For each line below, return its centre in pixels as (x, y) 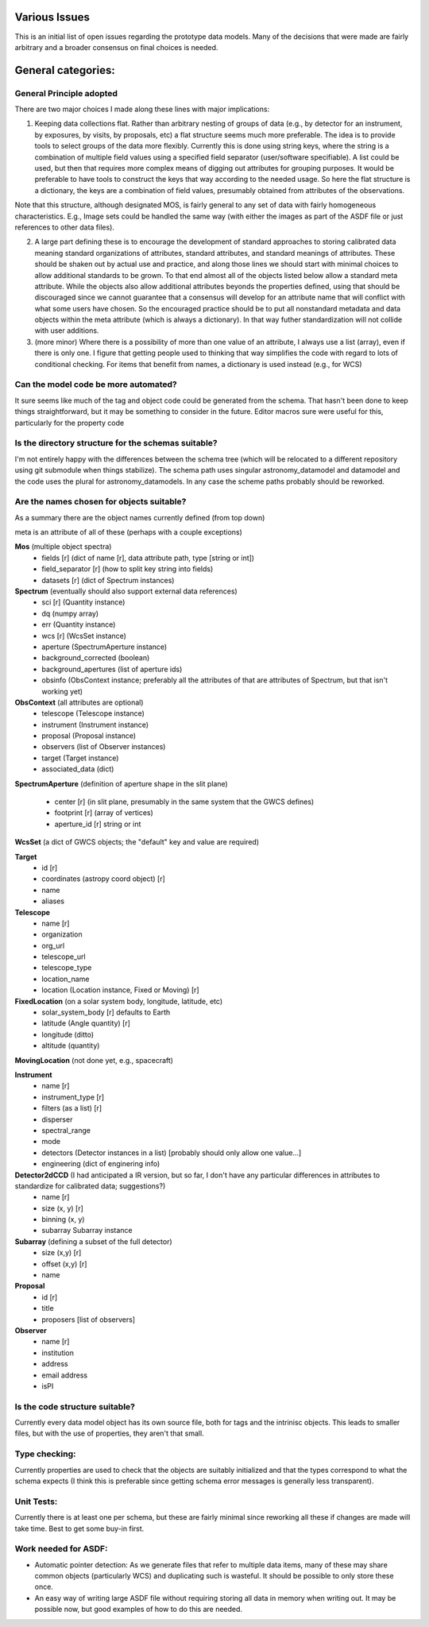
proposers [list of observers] (88, 1320)
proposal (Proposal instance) (89, 736)
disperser (57, 1119)
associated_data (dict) (78, 769)
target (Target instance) (80, 758)
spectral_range (66, 1130)
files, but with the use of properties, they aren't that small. (109, 1433)
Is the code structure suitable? (75, 1406)
